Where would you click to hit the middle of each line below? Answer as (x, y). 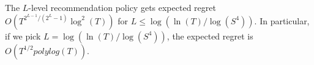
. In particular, (282, 20)
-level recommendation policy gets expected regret (122, 7)
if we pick (23, 36)
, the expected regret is (210, 36)
